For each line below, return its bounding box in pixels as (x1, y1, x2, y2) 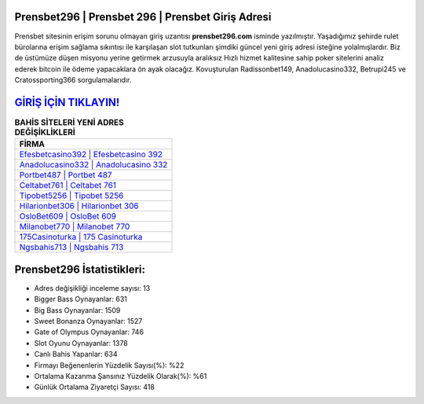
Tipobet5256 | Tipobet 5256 (19, 190, 124, 201)
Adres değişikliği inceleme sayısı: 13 (34, 283, 151, 292)
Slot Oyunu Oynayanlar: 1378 (34, 338, 129, 347)
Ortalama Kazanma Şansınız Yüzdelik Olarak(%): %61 (34, 372, 207, 380)
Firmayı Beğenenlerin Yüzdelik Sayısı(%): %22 (34, 360, 185, 369)
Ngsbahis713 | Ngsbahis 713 (19, 242, 124, 253)
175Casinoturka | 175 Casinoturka (19, 232, 143, 243)
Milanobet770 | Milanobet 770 (19, 221, 130, 232)
